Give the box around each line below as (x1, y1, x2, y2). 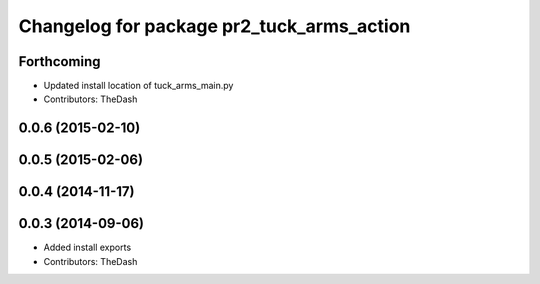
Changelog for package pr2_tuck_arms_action (18, 15, 411, 37)
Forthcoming (18, 53, 101, 70)
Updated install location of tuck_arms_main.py (43, 80, 234, 92)
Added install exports (43, 241, 132, 254)
